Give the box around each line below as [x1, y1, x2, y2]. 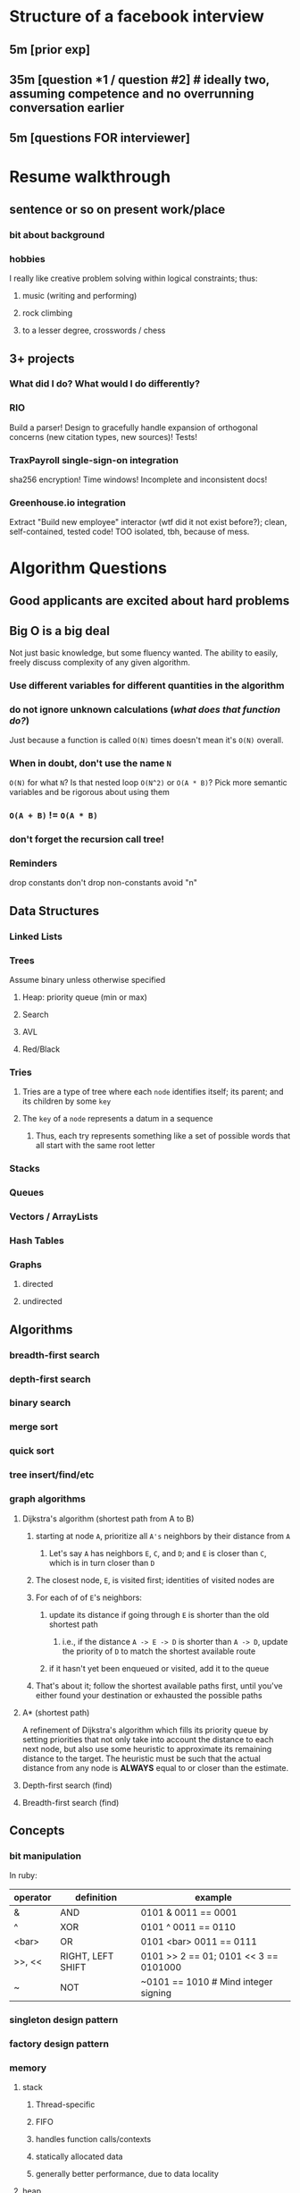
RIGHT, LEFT [60, 1950, 114, 1962]
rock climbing [21, 308, 73, 318]
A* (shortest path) [21, 1706, 90, 1718]
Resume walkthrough [9, 166, 171, 187]
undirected [21, 1296, 62, 1307]
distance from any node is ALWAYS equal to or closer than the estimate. [21, 1762, 289, 1773]
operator [13, 1892, 52, 1904]
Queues [9, 1187, 45, 1199]
